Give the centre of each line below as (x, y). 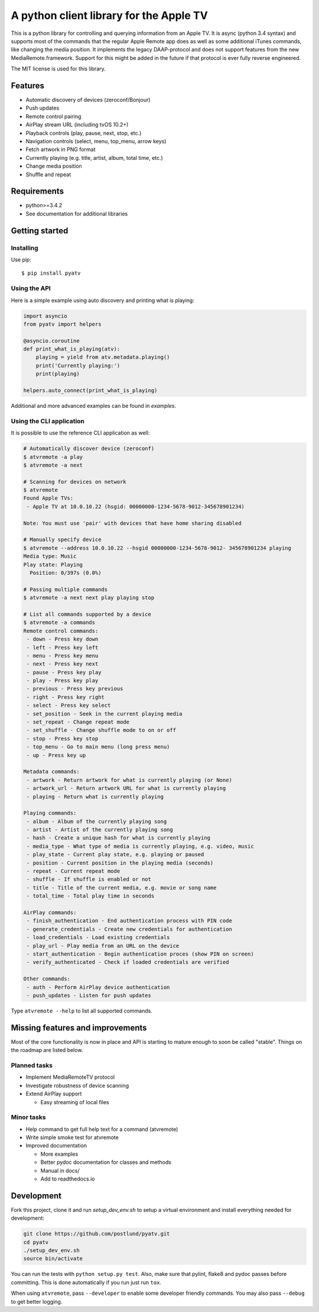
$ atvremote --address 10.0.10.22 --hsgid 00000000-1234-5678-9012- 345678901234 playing (157, 548)
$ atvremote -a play (53, 457)
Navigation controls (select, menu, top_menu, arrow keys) (96, 141)
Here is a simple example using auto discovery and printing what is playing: (102, 300)
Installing (25, 247)
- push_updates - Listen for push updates (89, 995)
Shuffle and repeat (48, 174)
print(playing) (58, 374)
